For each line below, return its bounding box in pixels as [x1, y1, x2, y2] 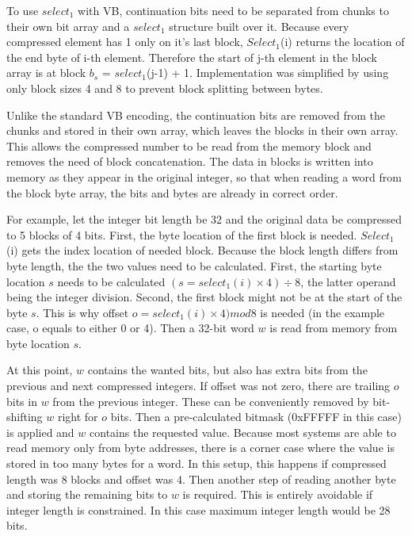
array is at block [6, 64, 86, 81]
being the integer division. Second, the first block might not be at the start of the [6, 289, 402, 305]
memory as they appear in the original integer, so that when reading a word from [6, 168, 402, 185]
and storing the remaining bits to [6, 486, 168, 503]
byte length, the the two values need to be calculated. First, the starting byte [6, 257, 382, 274]
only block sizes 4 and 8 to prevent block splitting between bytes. [6, 79, 323, 96]
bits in [6, 392, 37, 409]
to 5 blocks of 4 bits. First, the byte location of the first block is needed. [6, 226, 357, 243]
